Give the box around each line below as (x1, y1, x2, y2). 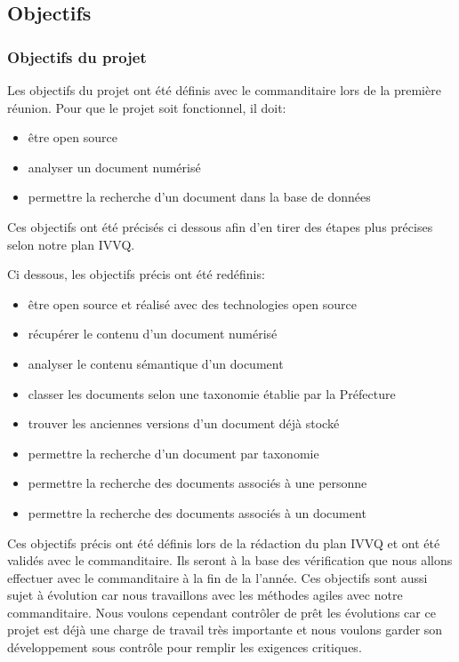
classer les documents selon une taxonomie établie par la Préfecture (28, 384, 396, 403)
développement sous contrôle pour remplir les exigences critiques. (7, 638, 362, 657)
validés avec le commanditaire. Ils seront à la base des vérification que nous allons (7, 551, 453, 570)
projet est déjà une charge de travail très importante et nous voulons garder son (7, 620, 443, 639)
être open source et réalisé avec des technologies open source (28, 294, 357, 313)
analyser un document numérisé (28, 157, 201, 176)
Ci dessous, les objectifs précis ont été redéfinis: (7, 265, 265, 283)
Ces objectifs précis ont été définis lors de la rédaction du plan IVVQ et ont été (7, 533, 440, 552)
